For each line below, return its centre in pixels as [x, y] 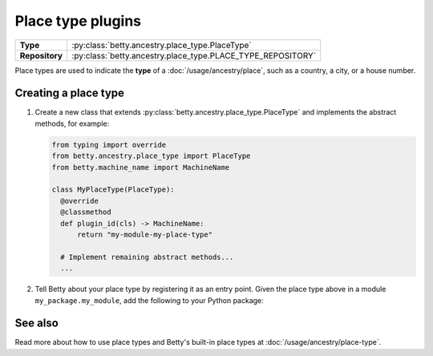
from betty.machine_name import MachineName [141, 167]
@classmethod [86, 212]
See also [37, 324]
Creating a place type [69, 93]
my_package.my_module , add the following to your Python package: [149, 300]
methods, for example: [72, 123]
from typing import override [109, 145]
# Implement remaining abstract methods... [147, 257]
